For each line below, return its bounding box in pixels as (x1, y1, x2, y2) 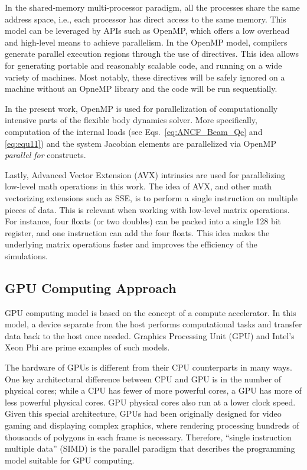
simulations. (5, 249, 48, 262)
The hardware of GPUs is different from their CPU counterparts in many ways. (5, 361, 292, 374)
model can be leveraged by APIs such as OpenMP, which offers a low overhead (5, 24, 290, 37)
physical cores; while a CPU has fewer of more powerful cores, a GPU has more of (5, 384, 302, 397)
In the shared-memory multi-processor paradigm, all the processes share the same (5, 1, 300, 13)
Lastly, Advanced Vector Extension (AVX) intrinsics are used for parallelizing (5, 168, 286, 181)
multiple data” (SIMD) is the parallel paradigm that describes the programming (5, 442, 295, 455)
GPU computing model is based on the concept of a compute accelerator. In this (5, 306, 296, 318)
